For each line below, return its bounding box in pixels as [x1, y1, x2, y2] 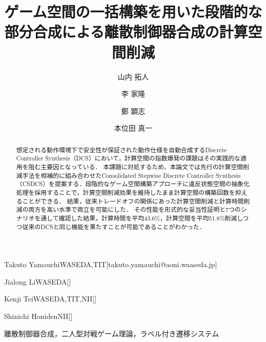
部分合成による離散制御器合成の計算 [4, 21, 248, 42]
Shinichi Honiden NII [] [4, 311, 73, 321]
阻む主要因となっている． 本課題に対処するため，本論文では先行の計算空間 [28, 162, 243, 171]
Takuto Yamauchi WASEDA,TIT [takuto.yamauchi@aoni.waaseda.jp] [4, 259, 217, 270]
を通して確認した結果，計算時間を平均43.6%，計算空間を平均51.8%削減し [34, 213, 243, 222]
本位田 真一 [114, 123, 153, 133]
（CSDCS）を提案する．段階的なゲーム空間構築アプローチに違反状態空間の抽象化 [16, 179, 250, 188]
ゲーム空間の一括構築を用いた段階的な [4, 1, 262, 22]
